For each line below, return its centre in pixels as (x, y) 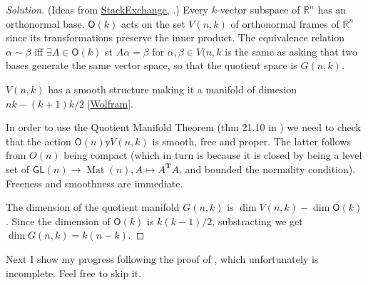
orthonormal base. (45, 23)
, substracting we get (257, 221)
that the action (39, 141)
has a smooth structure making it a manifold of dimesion (173, 89)
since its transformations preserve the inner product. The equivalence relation (175, 37)
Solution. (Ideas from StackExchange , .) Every (107, 9)
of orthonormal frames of (285, 23)
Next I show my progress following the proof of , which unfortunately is (162, 258)
